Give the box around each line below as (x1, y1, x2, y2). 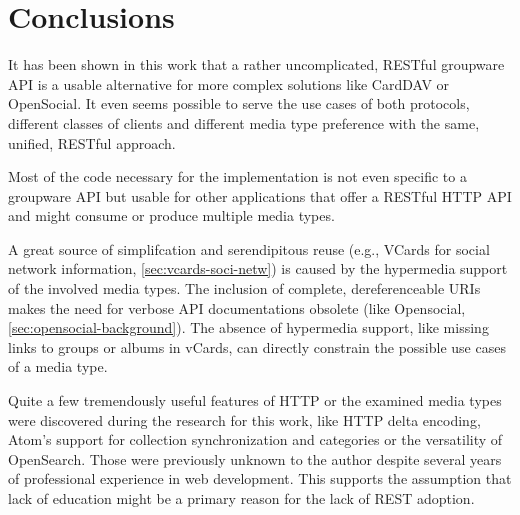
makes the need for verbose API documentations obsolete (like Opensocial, (8, 297, 466, 318)
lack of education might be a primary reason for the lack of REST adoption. (8, 488, 475, 508)
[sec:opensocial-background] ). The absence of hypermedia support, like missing (8, 317, 489, 338)
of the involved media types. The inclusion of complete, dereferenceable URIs (8, 278, 481, 299)
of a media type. (8, 356, 108, 377)
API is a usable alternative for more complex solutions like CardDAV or (8, 73, 450, 94)
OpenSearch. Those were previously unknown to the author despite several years (8, 448, 502, 469)
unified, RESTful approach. (8, 132, 176, 153)
